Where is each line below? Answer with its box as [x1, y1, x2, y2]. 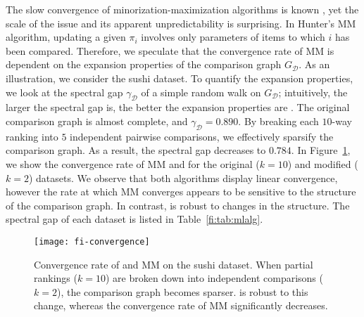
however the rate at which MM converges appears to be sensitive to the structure [6, 184, 356, 199]
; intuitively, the [278, 84, 348, 99]
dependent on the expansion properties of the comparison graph [6, 57, 282, 72]
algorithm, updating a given [6, 30, 126, 44]
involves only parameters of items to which [141, 30, 325, 44]
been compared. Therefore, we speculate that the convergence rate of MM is [6, 43, 334, 58]
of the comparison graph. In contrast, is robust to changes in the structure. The [6, 198, 350, 212]
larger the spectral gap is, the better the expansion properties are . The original [6, 100, 350, 115]
